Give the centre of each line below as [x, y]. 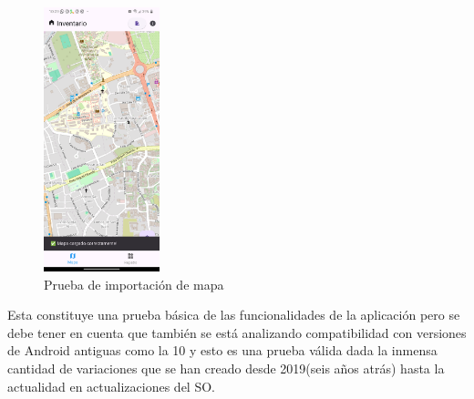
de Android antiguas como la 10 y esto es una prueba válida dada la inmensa [222, 350]
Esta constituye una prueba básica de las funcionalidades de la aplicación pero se [234, 315]
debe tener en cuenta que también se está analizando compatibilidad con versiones [237, 332]
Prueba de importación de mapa [134, 284]
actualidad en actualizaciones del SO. [111, 386]
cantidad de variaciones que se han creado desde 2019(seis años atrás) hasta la [226, 368]
